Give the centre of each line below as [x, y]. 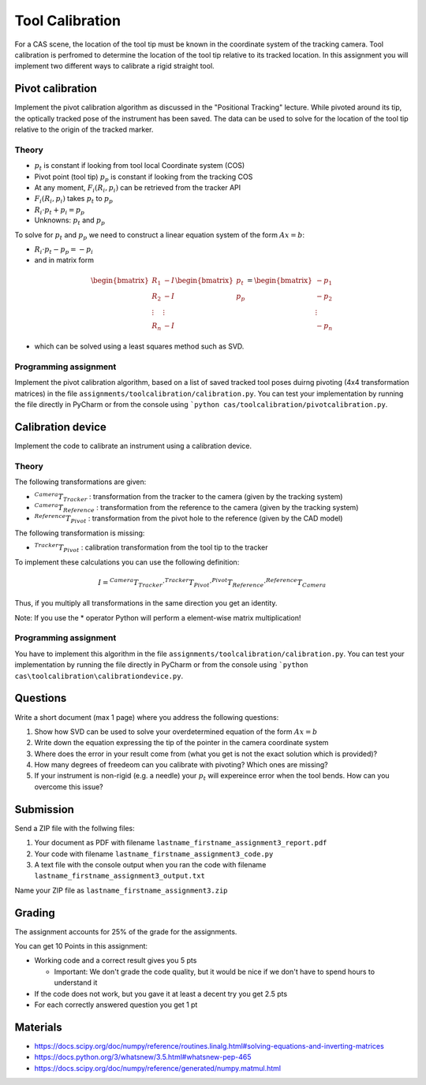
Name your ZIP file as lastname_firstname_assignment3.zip [121, 890]
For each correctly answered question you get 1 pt [116, 1005]
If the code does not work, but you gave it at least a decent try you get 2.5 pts [161, 994]
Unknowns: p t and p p [70, 221]
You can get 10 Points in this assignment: [81, 946]
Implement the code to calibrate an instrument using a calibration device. [133, 446]
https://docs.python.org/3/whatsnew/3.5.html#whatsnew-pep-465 [143, 1057]
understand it [76, 982]
